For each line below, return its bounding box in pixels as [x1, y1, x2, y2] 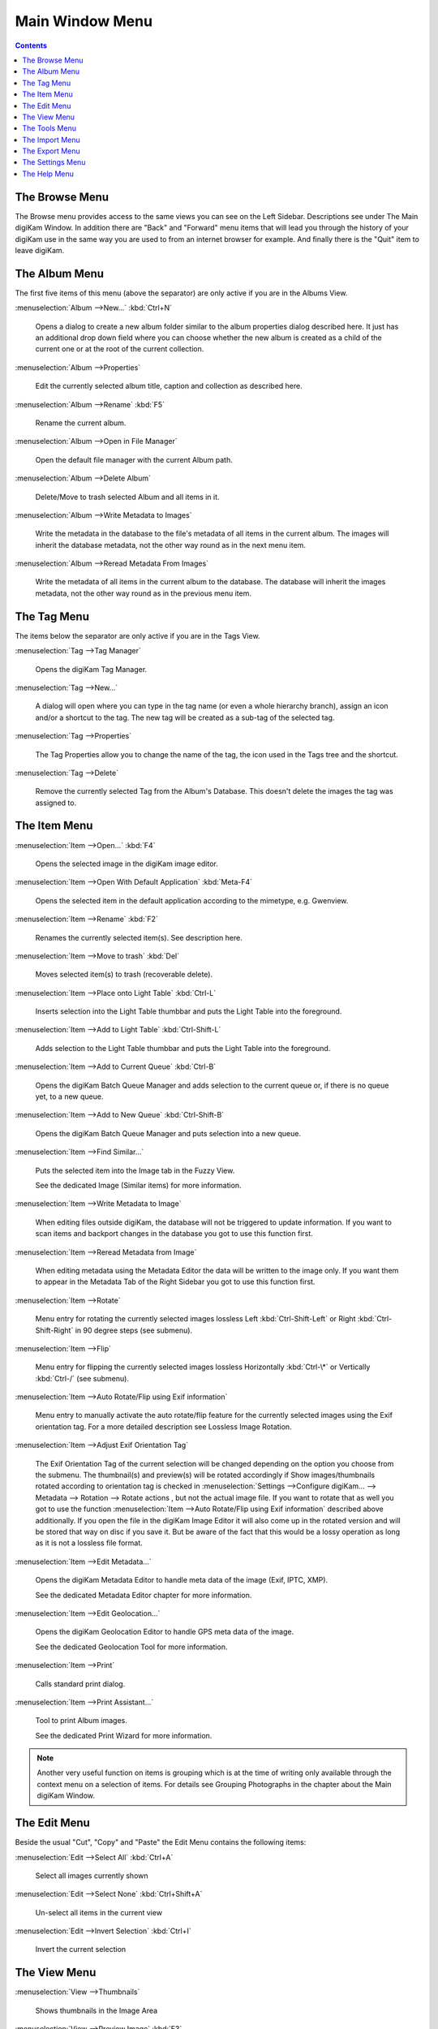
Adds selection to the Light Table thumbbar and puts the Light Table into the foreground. [35, 1043, 331, 1053]
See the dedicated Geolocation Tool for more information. [35, 1642, 228, 1652]
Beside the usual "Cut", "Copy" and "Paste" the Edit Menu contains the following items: [15, 1837, 307, 1847]
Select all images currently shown [35, 1871, 149, 1880]
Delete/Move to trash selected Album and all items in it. [35, 492, 220, 502]
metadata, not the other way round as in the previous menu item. [35, 588, 251, 598]
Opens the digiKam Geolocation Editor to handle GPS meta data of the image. [35, 1627, 294, 1637]
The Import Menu [22, 135, 80, 144]
